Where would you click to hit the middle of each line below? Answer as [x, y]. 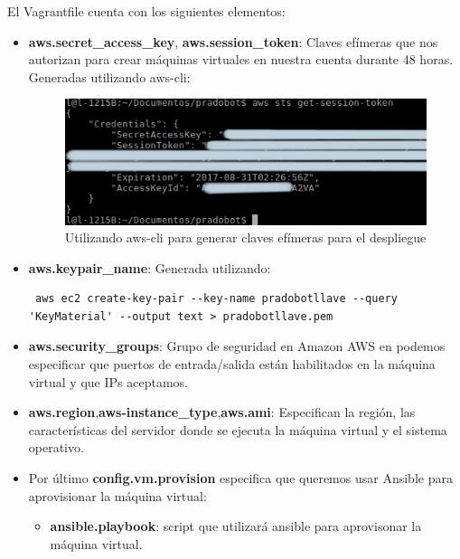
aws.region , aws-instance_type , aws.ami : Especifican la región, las [222, 412]
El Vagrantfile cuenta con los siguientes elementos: [146, 11]
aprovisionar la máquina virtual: [117, 495]
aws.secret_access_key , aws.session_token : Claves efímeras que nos [233, 41]
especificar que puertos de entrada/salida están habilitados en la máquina [232, 364]
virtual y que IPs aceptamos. [108, 381]
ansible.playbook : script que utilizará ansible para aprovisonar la [236, 526]
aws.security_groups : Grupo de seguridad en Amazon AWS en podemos [237, 346]
